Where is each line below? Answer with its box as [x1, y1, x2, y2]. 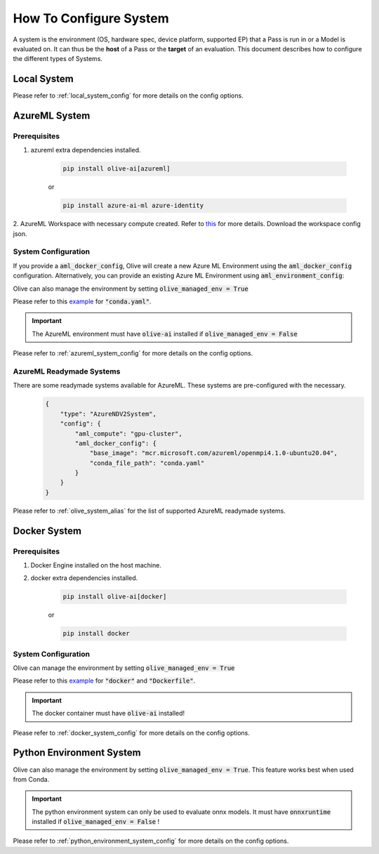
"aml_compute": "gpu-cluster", [74, 429, 182, 438]
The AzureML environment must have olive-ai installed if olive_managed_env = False [32, 329, 298, 338]
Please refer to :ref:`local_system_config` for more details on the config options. [13, 91, 244, 100]
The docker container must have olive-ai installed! [32, 709, 185, 718]
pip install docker [62, 629, 130, 638]
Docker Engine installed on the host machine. [30, 560, 161, 569]
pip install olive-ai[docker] [62, 593, 167, 600]
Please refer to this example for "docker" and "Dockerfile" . [13, 676, 196, 685]
